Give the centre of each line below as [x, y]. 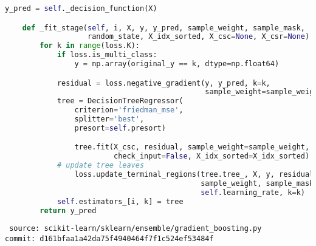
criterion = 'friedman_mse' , [129, 110]
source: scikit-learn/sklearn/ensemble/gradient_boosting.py [136, 229]
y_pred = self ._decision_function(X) [81, 9]
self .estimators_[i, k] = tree [120, 201]
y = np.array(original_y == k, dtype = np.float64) [177, 64]
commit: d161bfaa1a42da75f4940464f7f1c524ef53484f [109, 239]
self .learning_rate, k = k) [253, 192]
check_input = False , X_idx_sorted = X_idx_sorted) [211, 156]
